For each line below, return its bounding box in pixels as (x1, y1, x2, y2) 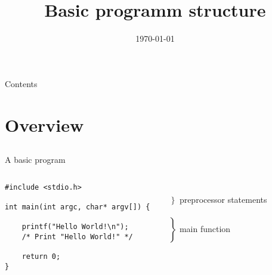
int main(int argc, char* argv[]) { (5, 202, 150, 211)
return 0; (21, 252, 61, 261)
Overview (5, 112, 84, 137)
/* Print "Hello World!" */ (21, 232, 133, 241)
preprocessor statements (179, 193, 267, 206)
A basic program (5, 153, 66, 166)
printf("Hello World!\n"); (21, 223, 129, 231)
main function (179, 223, 231, 235)
